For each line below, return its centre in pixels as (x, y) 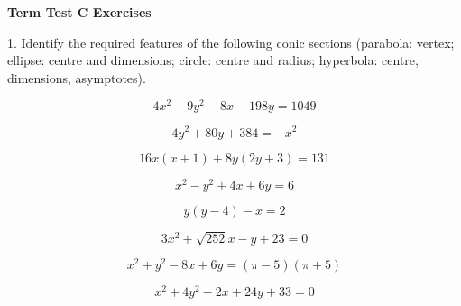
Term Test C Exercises (79, 12)
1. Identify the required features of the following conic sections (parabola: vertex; (231, 42)
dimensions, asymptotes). (77, 77)
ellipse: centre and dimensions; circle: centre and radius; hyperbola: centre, (213, 60)
